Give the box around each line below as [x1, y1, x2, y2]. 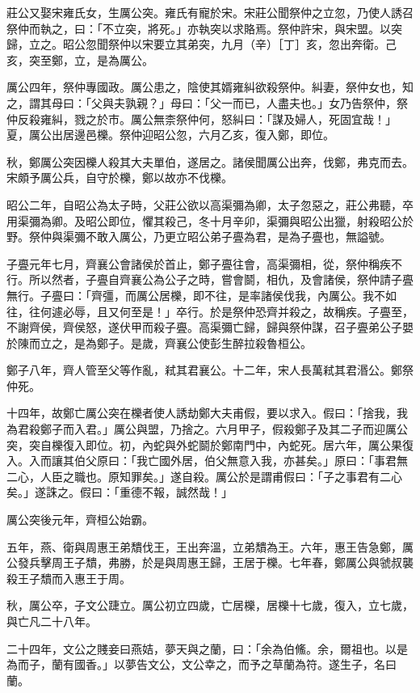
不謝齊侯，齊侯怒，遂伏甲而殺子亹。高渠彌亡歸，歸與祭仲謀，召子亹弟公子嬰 [6, 319, 414, 336]
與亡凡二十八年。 [6, 613, 97, 629]
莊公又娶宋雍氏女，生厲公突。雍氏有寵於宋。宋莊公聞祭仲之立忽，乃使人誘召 [6, 4, 414, 20]
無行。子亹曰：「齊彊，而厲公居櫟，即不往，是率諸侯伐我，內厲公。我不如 [6, 286, 397, 303]
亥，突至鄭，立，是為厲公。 [6, 51, 153, 68]
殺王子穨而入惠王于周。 [6, 569, 131, 586]
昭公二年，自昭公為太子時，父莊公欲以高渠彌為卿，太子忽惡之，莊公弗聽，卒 [6, 196, 414, 213]
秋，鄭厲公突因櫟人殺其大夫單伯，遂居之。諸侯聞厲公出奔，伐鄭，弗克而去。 [6, 153, 414, 170]
